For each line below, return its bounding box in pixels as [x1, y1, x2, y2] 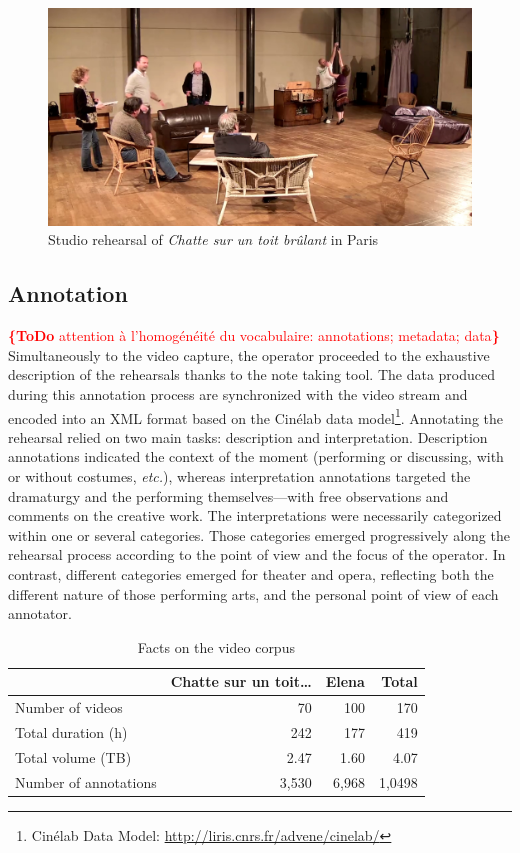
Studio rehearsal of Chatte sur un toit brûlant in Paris [48, 229, 379, 250]
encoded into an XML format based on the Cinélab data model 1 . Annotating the [8, 404, 504, 428]
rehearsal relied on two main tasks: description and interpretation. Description [8, 426, 488, 447]
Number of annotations [15, 771, 157, 792]
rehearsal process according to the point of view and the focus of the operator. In [8, 544, 506, 565]
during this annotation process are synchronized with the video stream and [8, 383, 468, 404]
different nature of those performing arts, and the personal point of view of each [8, 583, 499, 604]
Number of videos [15, 697, 123, 718]
